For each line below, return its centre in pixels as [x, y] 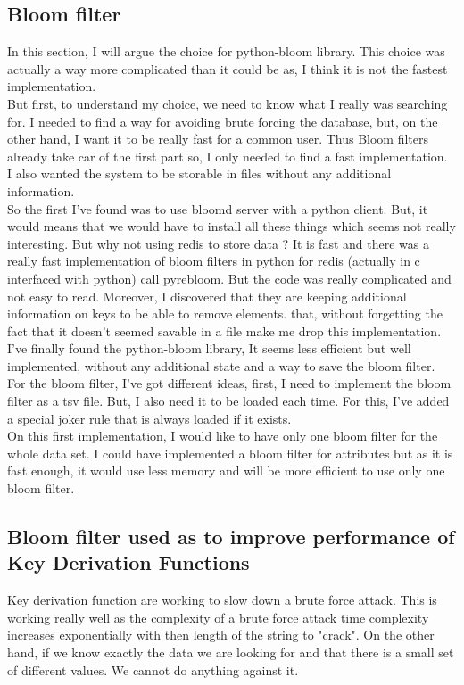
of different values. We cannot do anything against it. [153, 669]
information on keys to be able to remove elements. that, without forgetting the [225, 314]
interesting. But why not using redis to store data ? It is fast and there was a [218, 243]
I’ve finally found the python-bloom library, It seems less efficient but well [209, 348]
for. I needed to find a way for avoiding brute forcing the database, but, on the [223, 121]
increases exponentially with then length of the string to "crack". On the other [221, 635]
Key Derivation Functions [128, 562]
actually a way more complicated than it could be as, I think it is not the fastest [228, 68]
